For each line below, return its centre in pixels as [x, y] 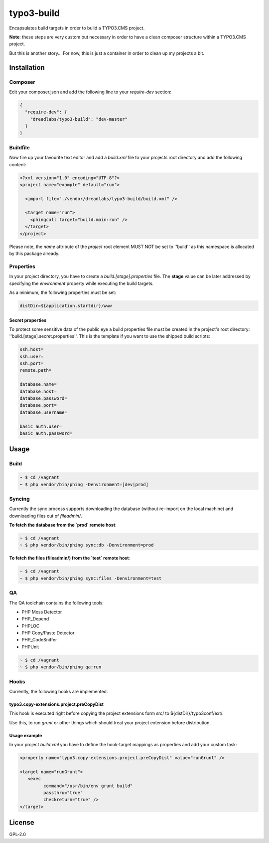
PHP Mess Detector [42, 612]
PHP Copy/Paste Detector [48, 633]
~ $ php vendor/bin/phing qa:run [61, 667]
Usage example [26, 735]
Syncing [19, 499]
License [22, 823]
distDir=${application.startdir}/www [66, 305]
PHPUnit [30, 647]
